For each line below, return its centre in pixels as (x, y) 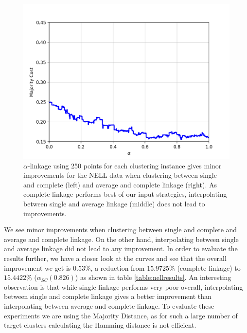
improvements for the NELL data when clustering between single (120, 175)
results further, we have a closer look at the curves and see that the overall (115, 258)
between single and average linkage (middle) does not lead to (114, 203)
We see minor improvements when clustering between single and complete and (121, 230)
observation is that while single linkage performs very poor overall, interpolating (123, 287)
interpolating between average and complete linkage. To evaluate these (109, 305)
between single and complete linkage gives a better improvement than (108, 296)
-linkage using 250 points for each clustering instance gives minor (124, 165)
